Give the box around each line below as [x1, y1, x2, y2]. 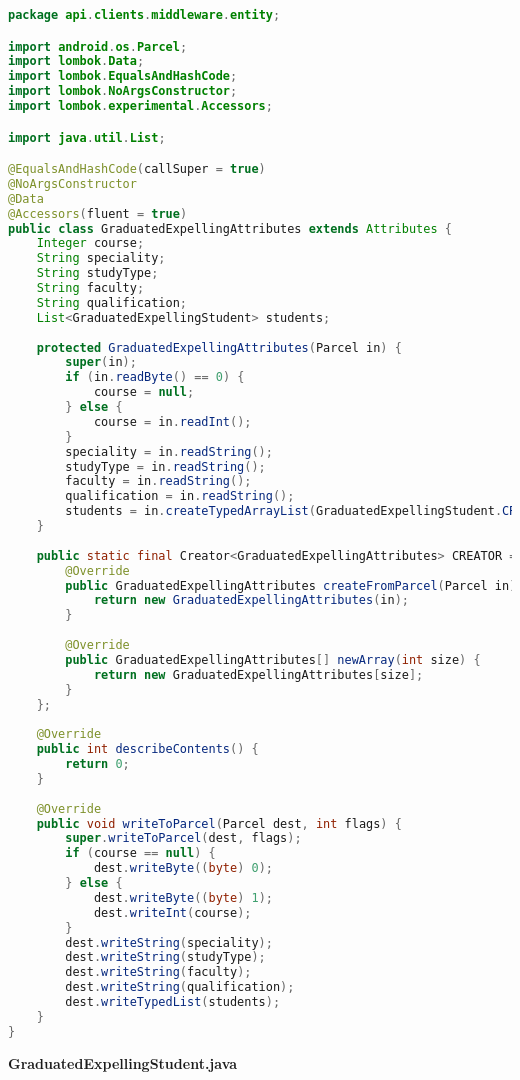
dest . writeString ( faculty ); [65, 965, 252, 980]
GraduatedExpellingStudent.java [8, 1052, 238, 1073]
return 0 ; [65, 757, 130, 772]
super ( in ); [65, 355, 137, 370]
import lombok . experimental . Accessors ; [8, 99, 273, 114]
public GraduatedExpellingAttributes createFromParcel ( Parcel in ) [65, 578, 517, 593]
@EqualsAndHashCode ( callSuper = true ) [8, 162, 266, 177]
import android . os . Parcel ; [8, 39, 188, 54]
